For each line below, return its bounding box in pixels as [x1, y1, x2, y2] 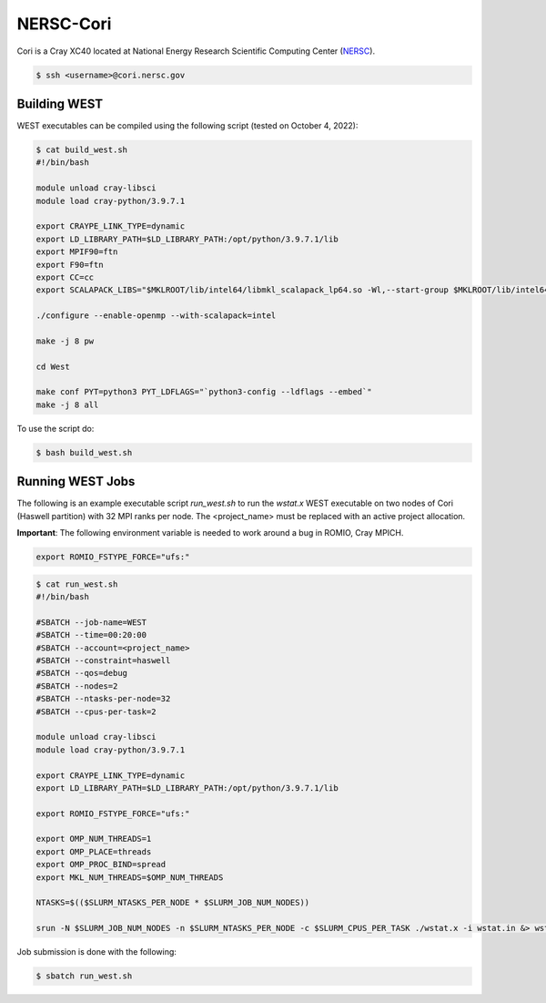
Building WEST [16, 96, 104, 111]
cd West [35, 361, 70, 372]
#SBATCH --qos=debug [35, 668, 127, 679]
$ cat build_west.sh [35, 145, 127, 155]
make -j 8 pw [35, 335, 95, 346]
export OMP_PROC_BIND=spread [35, 859, 167, 870]
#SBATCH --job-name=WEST [35, 617, 147, 628]
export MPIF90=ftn [35, 247, 118, 257]
